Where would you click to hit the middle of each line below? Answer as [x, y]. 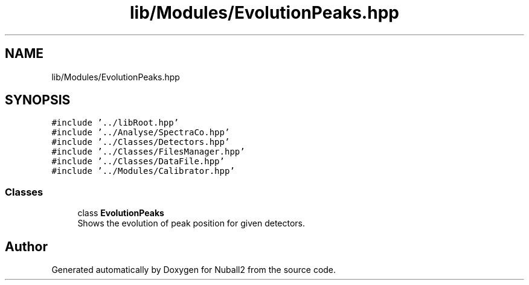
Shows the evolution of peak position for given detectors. [191, 223]
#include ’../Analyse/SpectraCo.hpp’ [141, 133]
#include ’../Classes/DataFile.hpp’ [138, 162]
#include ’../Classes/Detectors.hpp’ [141, 142]
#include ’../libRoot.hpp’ [115, 123]
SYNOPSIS [38, 100]
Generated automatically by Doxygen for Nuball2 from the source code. [194, 270]
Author [26, 246]
